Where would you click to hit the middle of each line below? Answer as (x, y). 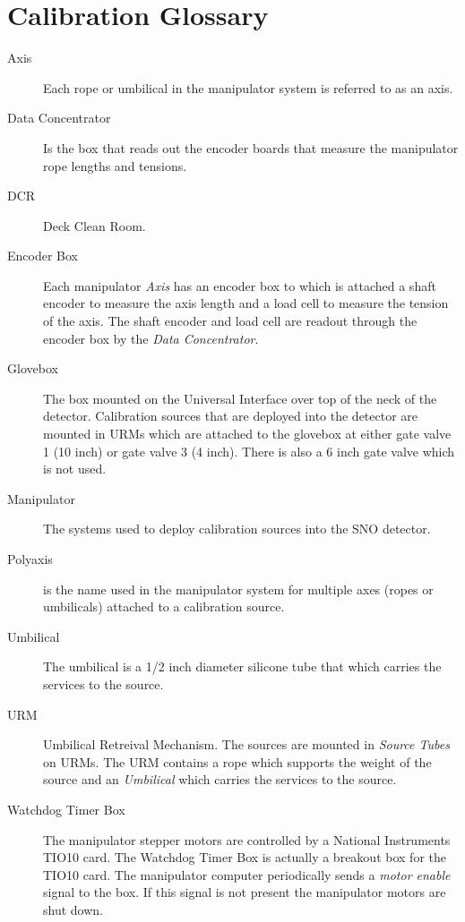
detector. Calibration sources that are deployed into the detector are (231, 416)
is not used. (75, 469)
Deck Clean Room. (95, 225)
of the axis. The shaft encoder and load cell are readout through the (230, 321)
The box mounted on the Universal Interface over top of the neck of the (240, 398)
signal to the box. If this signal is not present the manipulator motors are (245, 892)
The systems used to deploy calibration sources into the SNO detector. (237, 529)
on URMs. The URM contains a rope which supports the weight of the (237, 761)
